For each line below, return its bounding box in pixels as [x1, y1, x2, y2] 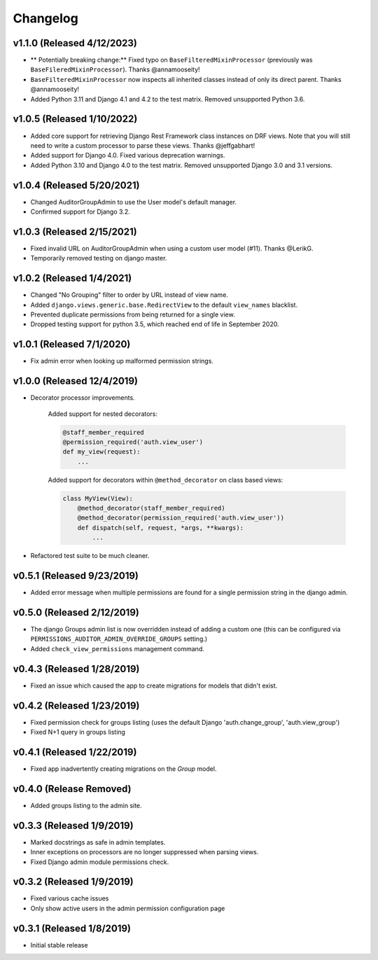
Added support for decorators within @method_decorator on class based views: [48, 475, 283, 484]
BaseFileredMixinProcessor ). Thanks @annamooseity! [30, 65, 200, 74]
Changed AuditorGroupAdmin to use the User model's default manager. [30, 197, 237, 206]
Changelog [13, 11, 78, 26]
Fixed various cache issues [30, 894, 109, 903]
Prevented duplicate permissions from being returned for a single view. [30, 310, 235, 319]
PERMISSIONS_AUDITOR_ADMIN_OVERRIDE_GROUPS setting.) [30, 634, 208, 644]
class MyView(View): [62, 494, 133, 502]
